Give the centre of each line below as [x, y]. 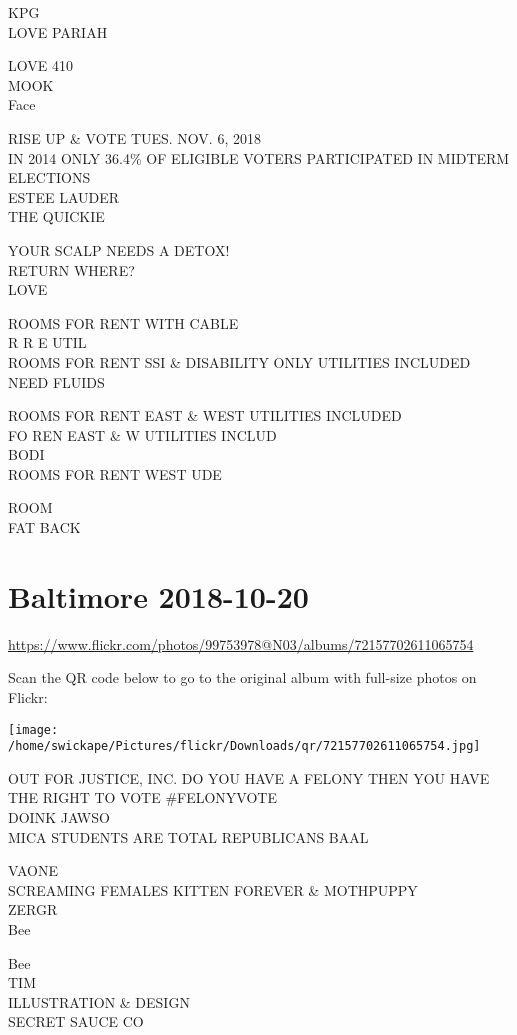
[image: [33, 729]
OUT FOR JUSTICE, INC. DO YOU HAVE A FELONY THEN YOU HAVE [249, 777]
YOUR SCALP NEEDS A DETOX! [119, 249]
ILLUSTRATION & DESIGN [99, 1001]
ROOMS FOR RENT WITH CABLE [123, 322]
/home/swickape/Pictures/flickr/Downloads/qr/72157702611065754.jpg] [244, 746]
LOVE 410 [40, 65]
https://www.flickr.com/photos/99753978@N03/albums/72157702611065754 [241, 643]
